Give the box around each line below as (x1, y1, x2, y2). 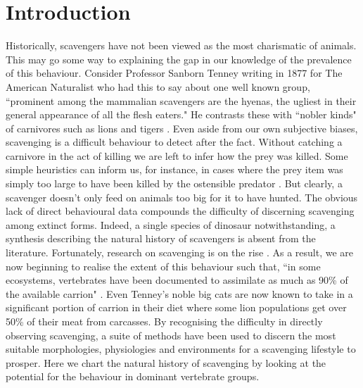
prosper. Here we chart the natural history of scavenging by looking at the (6, 355, 326, 370)
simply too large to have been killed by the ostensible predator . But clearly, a (6, 176, 343, 191)
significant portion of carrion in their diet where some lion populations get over (6, 300, 347, 315)
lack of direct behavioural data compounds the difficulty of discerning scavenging (6, 204, 355, 218)
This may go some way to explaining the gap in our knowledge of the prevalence (6, 51, 352, 66)
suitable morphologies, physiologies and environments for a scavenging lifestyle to (6, 342, 356, 356)
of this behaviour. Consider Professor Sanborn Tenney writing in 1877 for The (6, 65, 343, 80)
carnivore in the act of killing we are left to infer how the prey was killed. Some (6, 148, 348, 163)
